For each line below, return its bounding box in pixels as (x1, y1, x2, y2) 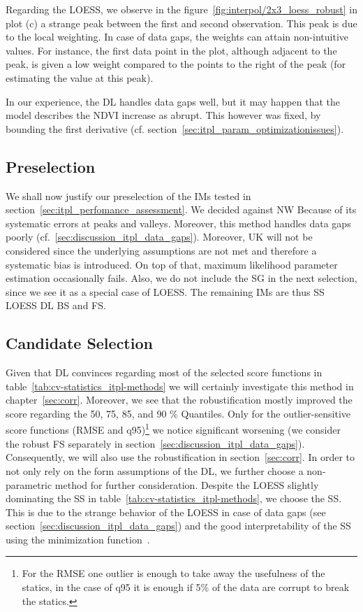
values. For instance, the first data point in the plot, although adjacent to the (6, 43, 337, 57)
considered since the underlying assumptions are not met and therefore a (6, 243, 317, 257)
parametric (6, 477, 52, 492)
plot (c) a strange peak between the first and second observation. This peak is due (6, 15, 357, 30)
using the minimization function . (6, 532, 150, 546)
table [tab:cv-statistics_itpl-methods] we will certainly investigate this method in (6, 378, 354, 393)
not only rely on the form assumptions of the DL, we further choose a (6, 463, 304, 478)
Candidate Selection (6, 332, 153, 354)
